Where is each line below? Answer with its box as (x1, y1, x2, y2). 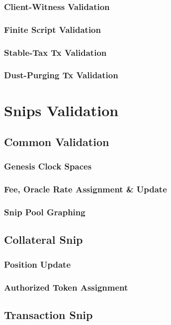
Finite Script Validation (4, 23, 101, 35)
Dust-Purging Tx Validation (4, 69, 118, 81)
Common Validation (4, 134, 109, 150)
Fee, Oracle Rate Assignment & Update (4, 183, 167, 195)
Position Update (4, 258, 71, 270)
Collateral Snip (4, 232, 83, 247)
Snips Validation (4, 100, 119, 120)
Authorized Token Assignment (4, 281, 128, 293)
